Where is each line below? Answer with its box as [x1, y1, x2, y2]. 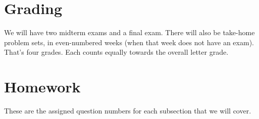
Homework [4, 76, 81, 97]
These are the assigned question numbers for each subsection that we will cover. [4, 105, 251, 116]
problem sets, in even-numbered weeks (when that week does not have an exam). [4, 37, 254, 47]
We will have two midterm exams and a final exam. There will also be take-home [4, 27, 255, 38]
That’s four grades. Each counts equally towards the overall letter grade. [4, 47, 229, 57]
